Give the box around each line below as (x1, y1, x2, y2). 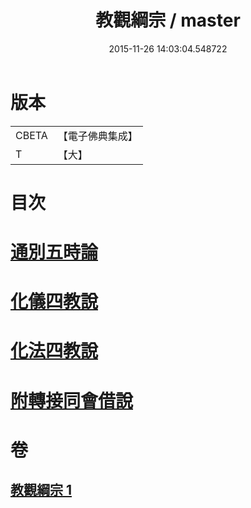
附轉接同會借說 (10, 389, 134, 412)
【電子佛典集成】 (57, 129, 138, 143)
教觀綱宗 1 (10, 482, 73, 499)
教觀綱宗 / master (95, 9, 241, 32)
